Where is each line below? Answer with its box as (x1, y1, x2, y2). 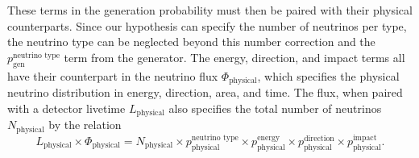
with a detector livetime (7, 99, 126, 116)
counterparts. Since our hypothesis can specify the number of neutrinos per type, (7, 17, 407, 34)
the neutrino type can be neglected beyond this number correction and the (7, 33, 375, 50)
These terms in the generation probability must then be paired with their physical (7, 2, 413, 18)
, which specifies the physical (257, 67, 400, 84)
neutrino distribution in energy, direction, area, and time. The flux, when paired (7, 84, 403, 101)
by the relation (48, 116, 122, 133)
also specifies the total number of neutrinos (168, 99, 382, 116)
